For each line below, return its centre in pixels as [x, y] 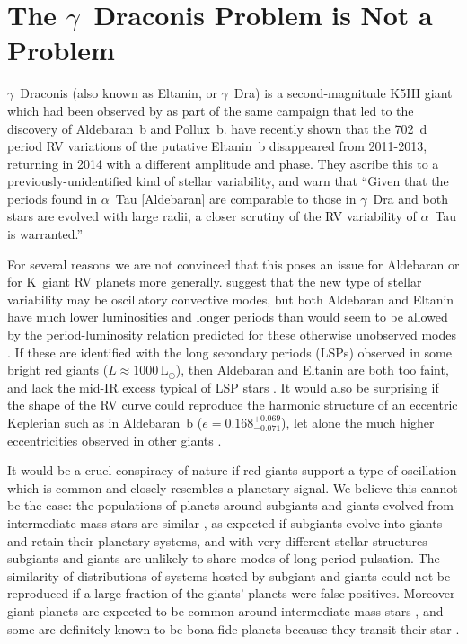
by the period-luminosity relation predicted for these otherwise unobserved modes [232, 335]
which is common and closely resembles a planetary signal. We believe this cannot [233, 487]
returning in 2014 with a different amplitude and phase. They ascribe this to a [223, 163]
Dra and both [410, 198]
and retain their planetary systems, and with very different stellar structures [217, 540]
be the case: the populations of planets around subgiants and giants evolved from [230, 505]
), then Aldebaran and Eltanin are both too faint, [312, 370]
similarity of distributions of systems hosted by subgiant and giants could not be [229, 575]
